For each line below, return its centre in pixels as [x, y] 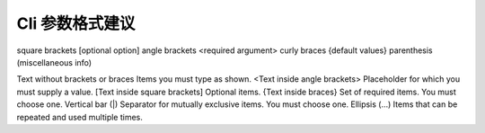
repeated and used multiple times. [80, 117]
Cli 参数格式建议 [76, 23]
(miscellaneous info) [54, 62]
